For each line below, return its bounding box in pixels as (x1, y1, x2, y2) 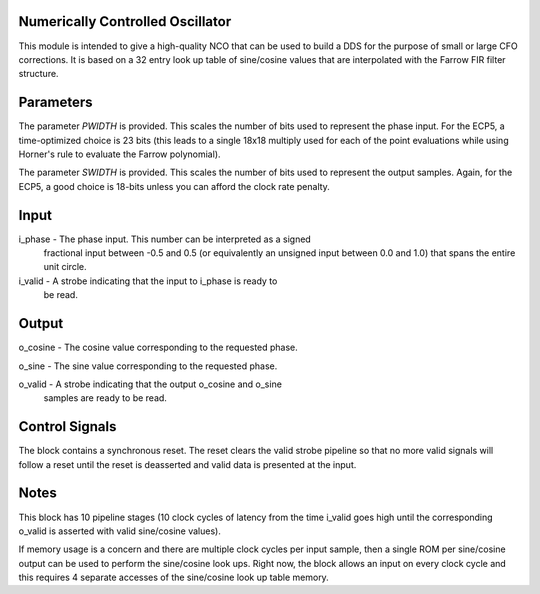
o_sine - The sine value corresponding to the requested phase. (18, 360, 278, 372)
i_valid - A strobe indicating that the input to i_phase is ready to (18, 275, 278, 287)
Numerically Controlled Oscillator (18, 13, 232, 30)
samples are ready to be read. (43, 392, 167, 404)
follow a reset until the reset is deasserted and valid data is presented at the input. (18, 458, 357, 470)
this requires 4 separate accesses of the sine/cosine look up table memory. (18, 571, 329, 584)
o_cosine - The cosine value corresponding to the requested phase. (18, 341, 299, 354)
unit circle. (43, 261, 87, 273)
